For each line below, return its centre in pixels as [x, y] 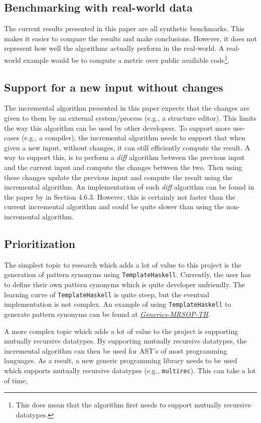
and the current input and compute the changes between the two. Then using [123, 167]
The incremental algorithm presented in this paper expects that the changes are [127, 108]
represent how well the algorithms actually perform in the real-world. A [114, 48]
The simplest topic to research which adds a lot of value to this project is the [123, 264]
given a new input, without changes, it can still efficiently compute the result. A [127, 147]
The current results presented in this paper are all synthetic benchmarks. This [124, 28]
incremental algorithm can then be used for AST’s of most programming [116, 350]
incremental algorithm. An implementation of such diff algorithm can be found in [129, 187]
